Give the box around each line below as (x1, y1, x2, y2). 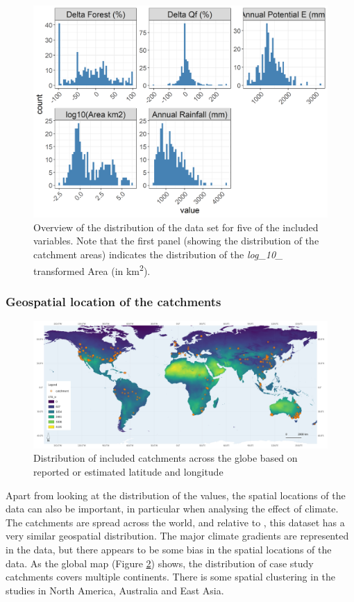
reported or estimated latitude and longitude (33, 465, 224, 479)
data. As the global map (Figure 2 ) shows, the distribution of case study (6, 555, 314, 570)
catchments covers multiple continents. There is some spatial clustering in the (6, 569, 336, 584)
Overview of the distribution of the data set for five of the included (33, 219, 319, 234)
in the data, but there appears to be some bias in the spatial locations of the (6, 542, 332, 556)
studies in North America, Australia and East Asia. (6, 583, 224, 597)
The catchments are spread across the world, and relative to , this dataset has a (6, 515, 345, 529)
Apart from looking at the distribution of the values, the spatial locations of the (6, 487, 346, 502)
